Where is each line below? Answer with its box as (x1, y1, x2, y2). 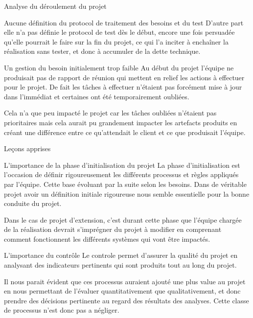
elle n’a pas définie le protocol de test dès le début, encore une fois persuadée (4, 27, 235, 37)
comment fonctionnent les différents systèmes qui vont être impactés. (4, 233, 210, 244)
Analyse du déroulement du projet (4, 1, 107, 11)
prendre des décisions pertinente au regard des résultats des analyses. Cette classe (4, 295, 249, 305)
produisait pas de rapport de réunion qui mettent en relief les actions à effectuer (4, 72, 245, 82)
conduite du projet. (4, 198, 62, 208)
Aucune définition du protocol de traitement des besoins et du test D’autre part (4, 17, 244, 27)
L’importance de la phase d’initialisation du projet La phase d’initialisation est (4, 159, 240, 170)
